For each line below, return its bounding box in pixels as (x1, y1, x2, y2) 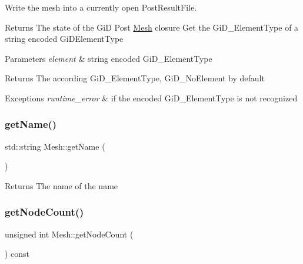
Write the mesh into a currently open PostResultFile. (5, 1, 197, 13)
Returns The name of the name (5, 179, 118, 192)
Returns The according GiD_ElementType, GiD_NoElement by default (5, 72, 265, 84)
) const (5, 247, 30, 260)
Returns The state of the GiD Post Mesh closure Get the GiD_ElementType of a (5, 21, 299, 33)
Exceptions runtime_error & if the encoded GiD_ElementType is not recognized (5, 91, 298, 104)
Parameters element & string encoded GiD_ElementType (5, 52, 212, 64)
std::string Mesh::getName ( (5, 140, 105, 152)
